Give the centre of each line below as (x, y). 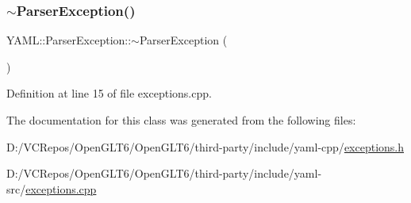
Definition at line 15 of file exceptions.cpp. (109, 93)
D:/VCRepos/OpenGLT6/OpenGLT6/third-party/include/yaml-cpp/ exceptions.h (205, 146)
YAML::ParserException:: (69, 40)
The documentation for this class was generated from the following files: (181, 120)
